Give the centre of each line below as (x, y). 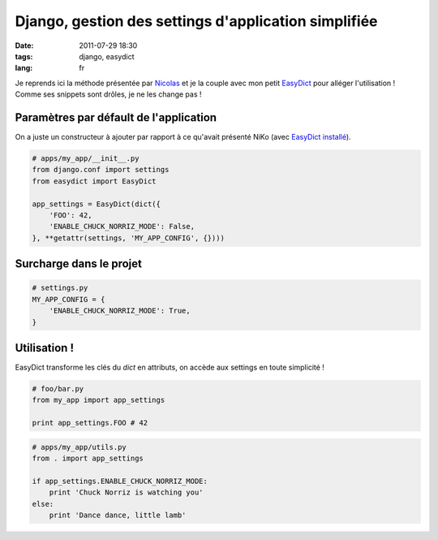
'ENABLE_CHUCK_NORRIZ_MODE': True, (120, 311)
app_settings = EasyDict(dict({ (97, 204)
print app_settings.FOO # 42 (90, 423)
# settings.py (60, 288)
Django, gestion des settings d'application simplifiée (196, 21)
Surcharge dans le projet (78, 264)
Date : (24, 45)
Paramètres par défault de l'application (116, 117)
